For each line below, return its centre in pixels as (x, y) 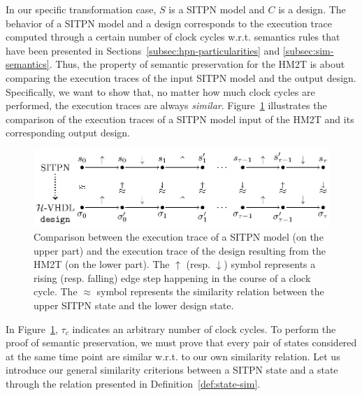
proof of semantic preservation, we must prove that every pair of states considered (181, 342)
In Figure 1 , (32, 328)
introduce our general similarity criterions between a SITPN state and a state (172, 370)
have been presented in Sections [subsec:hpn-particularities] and (143, 50)
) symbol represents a (270, 264)
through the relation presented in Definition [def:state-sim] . (133, 383)
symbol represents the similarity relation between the (210, 291)
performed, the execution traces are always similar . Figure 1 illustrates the (166, 105)
